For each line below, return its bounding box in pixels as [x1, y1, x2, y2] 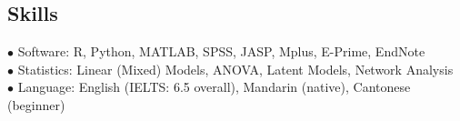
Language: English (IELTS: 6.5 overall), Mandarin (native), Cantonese [17, 77, 411, 96]
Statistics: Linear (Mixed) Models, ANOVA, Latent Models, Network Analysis [17, 59, 454, 78]
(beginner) [7, 95, 65, 114]
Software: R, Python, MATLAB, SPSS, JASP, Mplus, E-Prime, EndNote [17, 42, 425, 61]
